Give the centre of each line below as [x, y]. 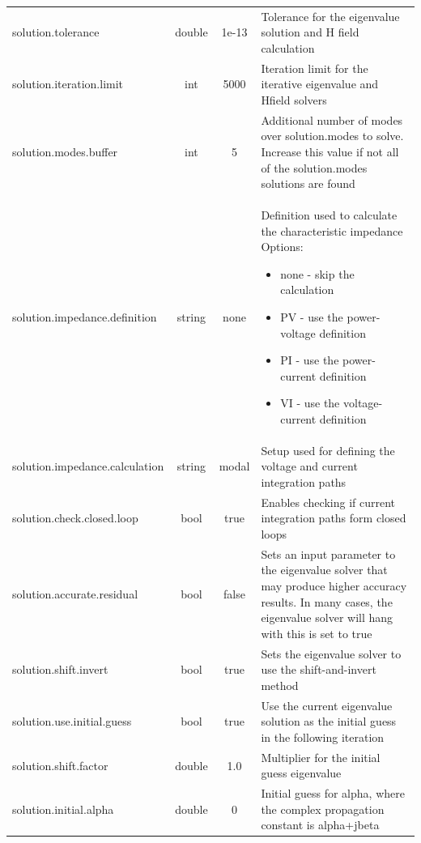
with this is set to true [317, 633]
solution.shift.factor [60, 765]
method [280, 685]
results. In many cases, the [327, 601]
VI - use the [310, 403]
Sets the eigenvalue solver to [331, 653]
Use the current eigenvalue [327, 705]
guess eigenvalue [301, 773]
